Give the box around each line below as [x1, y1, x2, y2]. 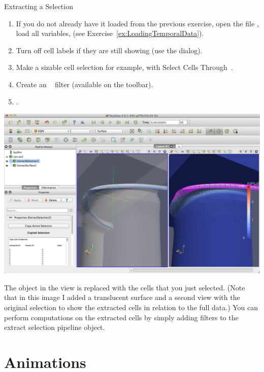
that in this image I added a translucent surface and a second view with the [4, 292, 240, 303]
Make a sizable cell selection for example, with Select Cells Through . [16, 62, 233, 72]
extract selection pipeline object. [4, 322, 105, 332]
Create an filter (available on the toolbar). [16, 79, 153, 89]
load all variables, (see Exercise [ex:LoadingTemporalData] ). [16, 28, 204, 39]
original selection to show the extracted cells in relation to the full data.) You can [4, 302, 258, 312]
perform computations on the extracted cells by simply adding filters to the [4, 312, 239, 322]
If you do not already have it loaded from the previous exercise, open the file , [16, 18, 259, 28]
